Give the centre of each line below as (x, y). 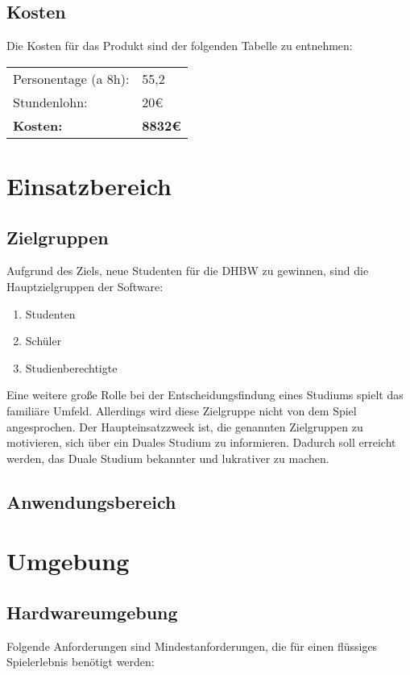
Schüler (43, 341)
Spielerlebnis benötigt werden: (81, 662)
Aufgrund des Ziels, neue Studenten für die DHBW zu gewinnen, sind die (188, 271)
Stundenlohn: (50, 102)
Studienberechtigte (71, 367)
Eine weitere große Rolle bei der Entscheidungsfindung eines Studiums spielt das (205, 395)
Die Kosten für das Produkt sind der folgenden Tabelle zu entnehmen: (180, 46)
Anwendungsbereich (91, 501)
